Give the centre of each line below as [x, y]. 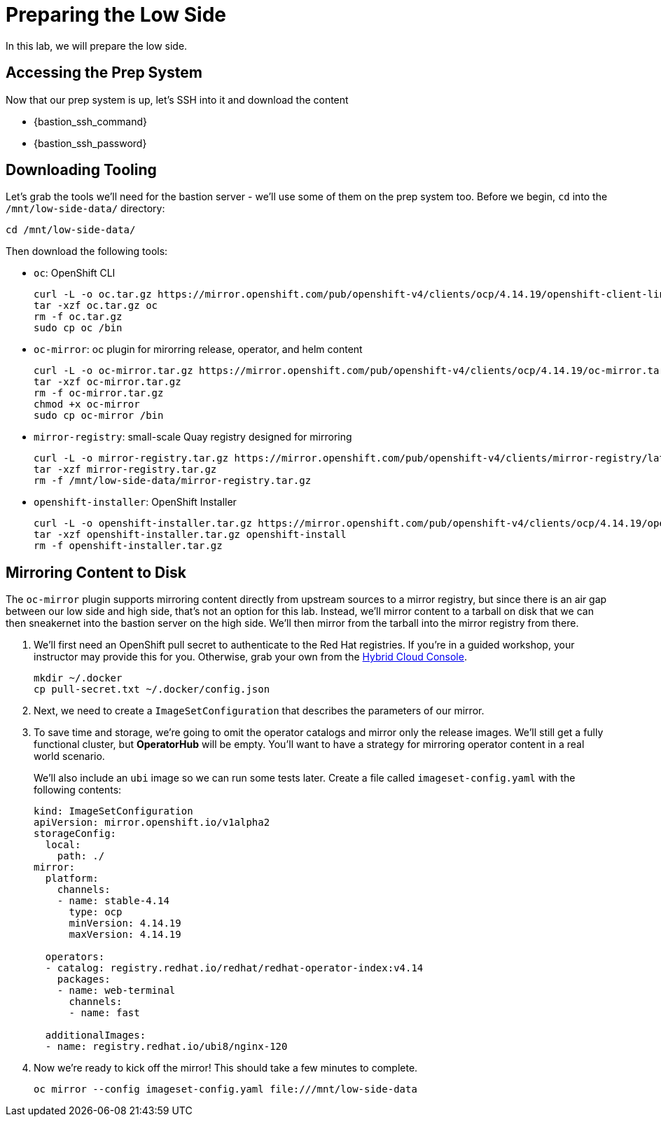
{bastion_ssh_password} [90, 143]
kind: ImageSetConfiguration [113, 811]
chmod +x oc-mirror [87, 404]
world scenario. [69, 756]
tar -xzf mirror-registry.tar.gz [125, 470]
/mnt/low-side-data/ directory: [85, 209]
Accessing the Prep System [104, 73]
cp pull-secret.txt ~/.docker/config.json [152, 690]
